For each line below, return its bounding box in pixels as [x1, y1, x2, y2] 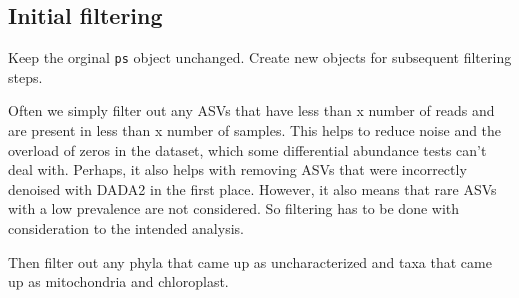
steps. [8, 66, 43, 87]
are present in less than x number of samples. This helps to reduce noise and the [8, 120, 502, 141]
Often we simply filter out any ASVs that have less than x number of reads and [8, 100, 495, 121]
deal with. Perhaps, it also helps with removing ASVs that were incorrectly [8, 159, 467, 180]
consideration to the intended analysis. [8, 218, 244, 239]
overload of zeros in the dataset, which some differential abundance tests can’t [8, 139, 487, 160]
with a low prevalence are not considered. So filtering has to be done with [8, 198, 460, 219]
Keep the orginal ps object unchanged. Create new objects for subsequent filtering [8, 47, 512, 68]
